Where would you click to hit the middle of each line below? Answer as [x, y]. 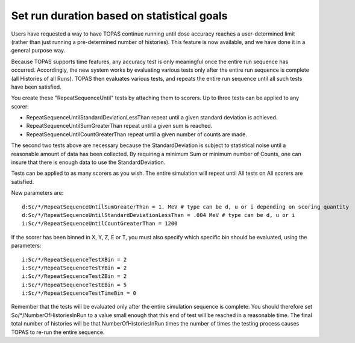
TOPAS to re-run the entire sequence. [58, 332]
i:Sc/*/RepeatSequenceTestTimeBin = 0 [79, 293]
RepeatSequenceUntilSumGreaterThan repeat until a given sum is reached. [119, 126]
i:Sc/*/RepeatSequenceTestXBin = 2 [74, 260]
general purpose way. [38, 51]
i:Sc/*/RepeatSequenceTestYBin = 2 [74, 268]
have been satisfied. [36, 87]
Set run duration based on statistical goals [119, 16]
